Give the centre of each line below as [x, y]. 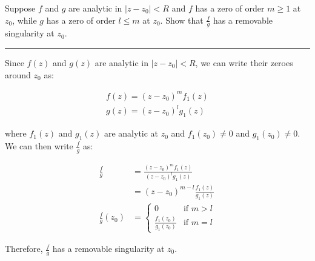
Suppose [20, 8]
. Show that [182, 20]
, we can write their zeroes [244, 63]
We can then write [39, 145]
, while [25, 20]
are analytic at [131, 133]
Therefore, [24, 249]
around [18, 74]
